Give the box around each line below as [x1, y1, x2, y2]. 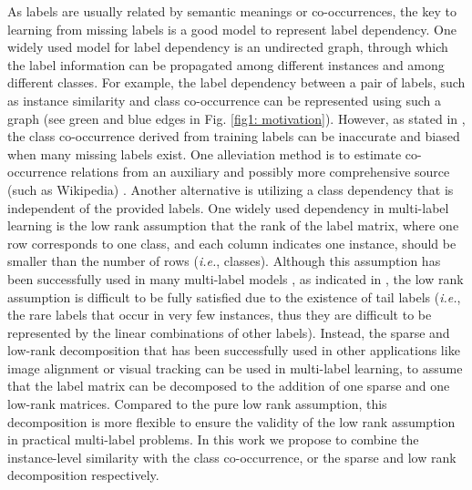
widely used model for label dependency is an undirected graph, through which [7, 37, 448, 56]
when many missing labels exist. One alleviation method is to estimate [7, 144, 402, 163]
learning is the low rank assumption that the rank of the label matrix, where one [7, 216, 459, 235]
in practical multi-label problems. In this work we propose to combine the [7, 430, 419, 449]
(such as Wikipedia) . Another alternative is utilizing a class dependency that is [7, 179, 454, 199]
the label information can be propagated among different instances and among [7, 55, 445, 74]
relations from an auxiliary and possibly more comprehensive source [70, 162, 450, 181]
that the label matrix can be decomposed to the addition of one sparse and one [7, 376, 450, 395]
